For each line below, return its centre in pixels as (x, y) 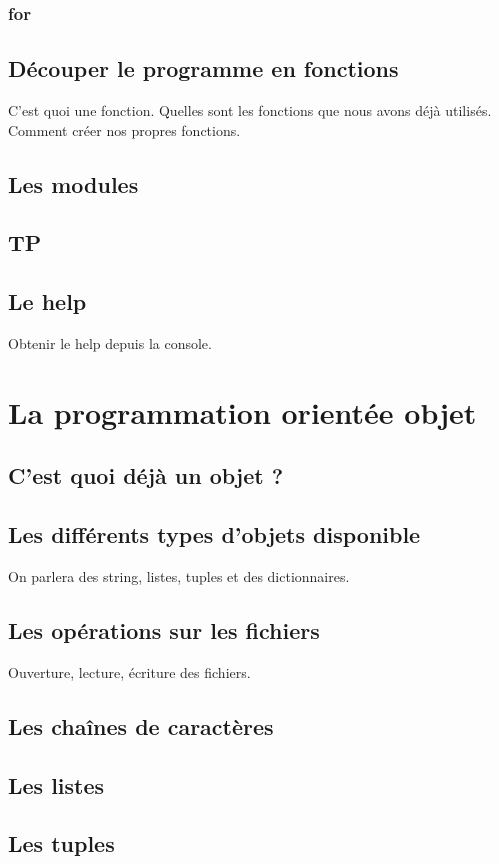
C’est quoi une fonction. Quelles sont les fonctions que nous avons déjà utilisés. (250, 110)
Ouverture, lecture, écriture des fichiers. (129, 671)
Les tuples (61, 843)
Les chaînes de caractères (141, 725)
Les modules (73, 183)
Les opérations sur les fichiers (164, 629)
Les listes (56, 784)
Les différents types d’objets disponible (214, 534)
